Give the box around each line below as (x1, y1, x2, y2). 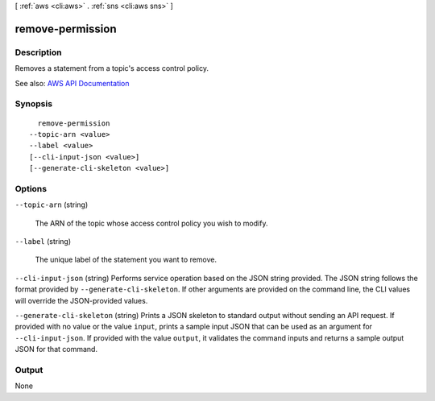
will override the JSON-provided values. (14, 296, 148, 305)
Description (14, 47, 62, 58)
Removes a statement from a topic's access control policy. (14, 64, 209, 73)
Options (14, 183, 48, 194)
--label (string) (14, 236, 72, 246)
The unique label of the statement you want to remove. (35, 254, 217, 265)
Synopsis (14, 98, 52, 110)
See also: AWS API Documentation (14, 78, 130, 88)
